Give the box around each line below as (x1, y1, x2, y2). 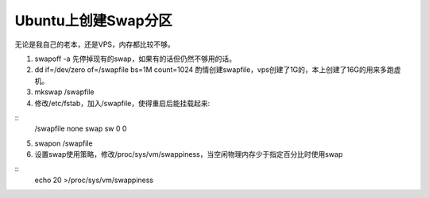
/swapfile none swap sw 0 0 (34, 124, 127, 134)
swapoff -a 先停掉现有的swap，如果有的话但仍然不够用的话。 (34, 54, 236, 63)
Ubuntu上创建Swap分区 (14, 12, 172, 29)
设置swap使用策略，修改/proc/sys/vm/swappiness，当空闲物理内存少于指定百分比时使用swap (34, 150, 343, 159)
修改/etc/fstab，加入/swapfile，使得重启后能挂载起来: (34, 98, 211, 108)
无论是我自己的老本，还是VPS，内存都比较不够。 (14, 40, 175, 49)
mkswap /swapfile (34, 87, 95, 97)
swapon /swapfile (34, 139, 93, 148)
